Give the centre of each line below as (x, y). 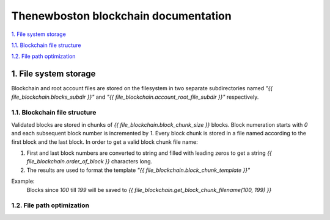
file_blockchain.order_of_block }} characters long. (90, 161)
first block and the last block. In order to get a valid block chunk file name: (105, 142)
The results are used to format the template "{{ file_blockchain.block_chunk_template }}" (138, 170)
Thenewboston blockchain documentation (121, 16)
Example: (23, 181)
